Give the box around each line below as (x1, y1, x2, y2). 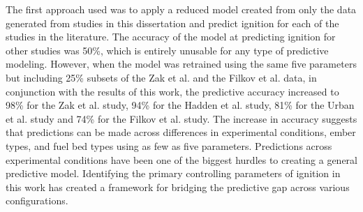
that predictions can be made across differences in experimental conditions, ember (6, 125, 356, 139)
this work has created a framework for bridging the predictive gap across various (6, 179, 350, 194)
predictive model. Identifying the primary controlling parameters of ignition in (6, 166, 341, 181)
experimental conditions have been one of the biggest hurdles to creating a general (6, 152, 357, 167)
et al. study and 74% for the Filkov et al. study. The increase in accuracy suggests (6, 111, 357, 126)
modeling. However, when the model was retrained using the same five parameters (6, 56, 357, 71)
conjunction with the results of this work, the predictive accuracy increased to (6, 84, 339, 98)
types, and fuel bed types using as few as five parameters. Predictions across (6, 138, 332, 153)
